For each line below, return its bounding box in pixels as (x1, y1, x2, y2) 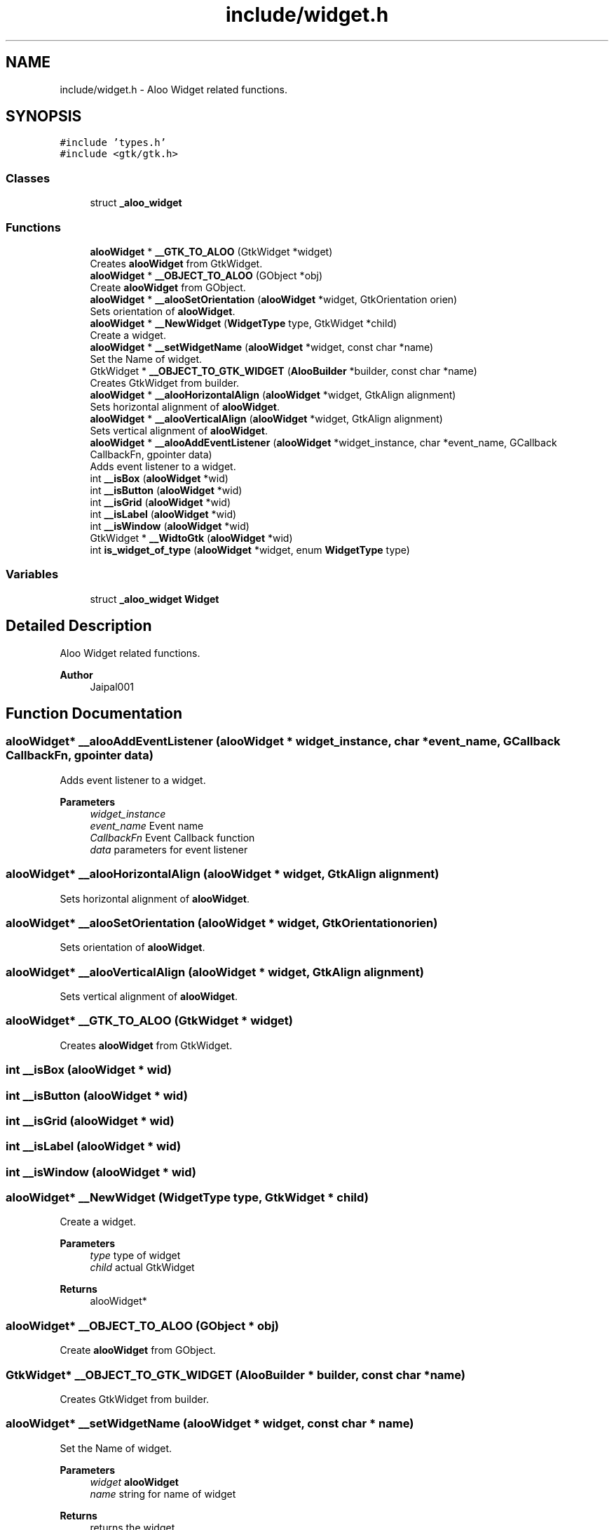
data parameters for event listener (90, 843, 248, 856)
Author (60, 668, 93, 681)
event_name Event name (90, 819, 204, 832)
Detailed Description (6, 617, 152, 635)
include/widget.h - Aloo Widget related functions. (60, 83, 288, 95)
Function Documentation (6, 704, 182, 722)
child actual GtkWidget (90, 1261, 195, 1274)
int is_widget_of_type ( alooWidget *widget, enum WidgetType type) (90, 543, 410, 556)
